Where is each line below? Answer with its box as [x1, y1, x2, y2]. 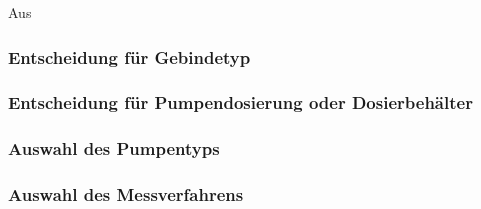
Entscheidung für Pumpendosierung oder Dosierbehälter [8, 90, 473, 115]
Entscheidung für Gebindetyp [8, 44, 251, 69]
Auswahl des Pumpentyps [8, 136, 220, 161]
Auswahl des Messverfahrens [8, 182, 244, 207]
